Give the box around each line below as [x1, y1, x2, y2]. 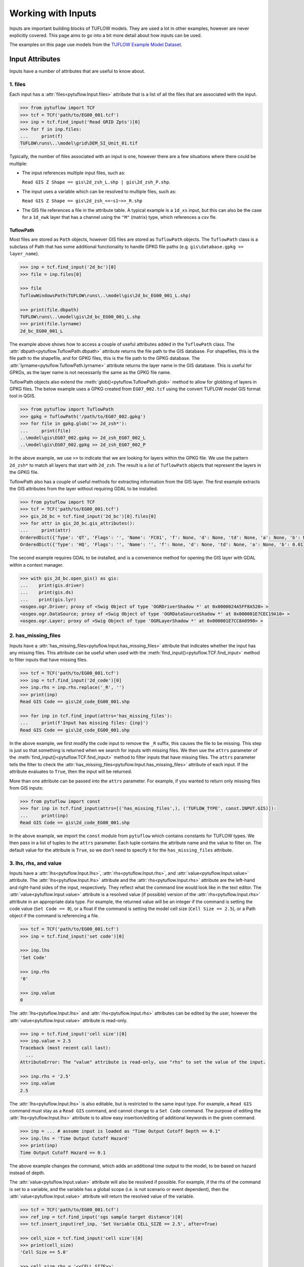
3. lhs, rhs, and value [9, 860, 62, 867]
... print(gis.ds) [20, 589, 74, 595]
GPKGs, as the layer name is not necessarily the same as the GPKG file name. [9, 369, 172, 376]
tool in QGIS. [9, 393, 36, 399]
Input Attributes [9, 55, 61, 63]
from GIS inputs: [9, 785, 44, 791]
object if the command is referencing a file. [9, 913, 99, 919]
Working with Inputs [9, 8, 97, 19]
